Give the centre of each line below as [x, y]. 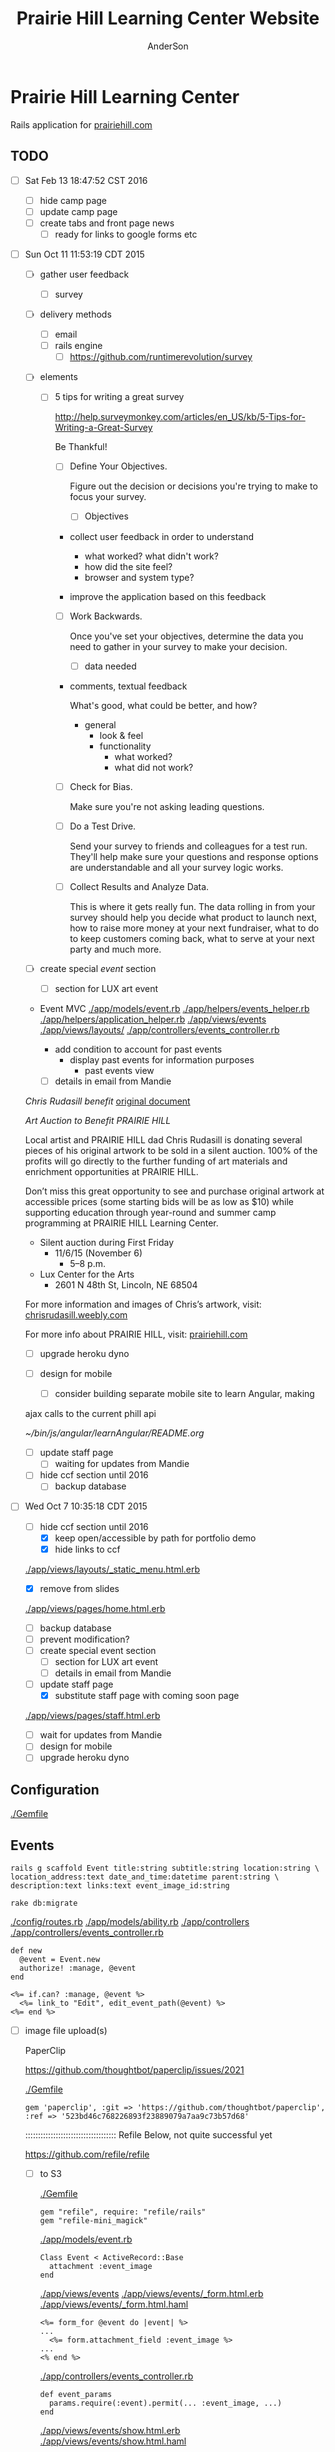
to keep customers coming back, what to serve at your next [192, 938]
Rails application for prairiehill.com [81, 124]
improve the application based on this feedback [168, 596]
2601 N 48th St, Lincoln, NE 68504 [126, 1285]
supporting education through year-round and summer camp [150, 1212]
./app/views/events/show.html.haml [113, 2441]
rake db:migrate [44, 1903]
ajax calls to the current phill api [90, 1414]
